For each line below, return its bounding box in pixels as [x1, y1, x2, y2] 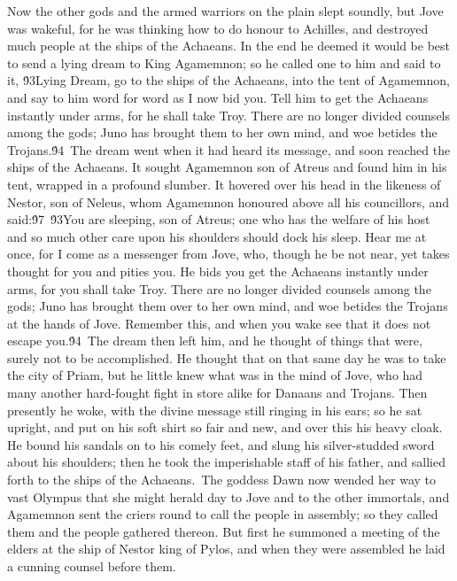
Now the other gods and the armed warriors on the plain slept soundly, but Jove [7, 2, 444, 19]
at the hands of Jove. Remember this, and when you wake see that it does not [7, 314, 431, 332]
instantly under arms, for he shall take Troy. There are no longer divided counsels [7, 105, 451, 124]
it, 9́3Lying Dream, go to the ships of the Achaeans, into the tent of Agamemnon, [7, 71, 450, 89]
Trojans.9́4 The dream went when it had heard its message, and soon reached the [7, 140, 451, 159]
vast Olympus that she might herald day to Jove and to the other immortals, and [7, 487, 450, 506]
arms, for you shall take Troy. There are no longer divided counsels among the [7, 279, 431, 298]
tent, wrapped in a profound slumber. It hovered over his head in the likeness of [7, 174, 441, 193]
